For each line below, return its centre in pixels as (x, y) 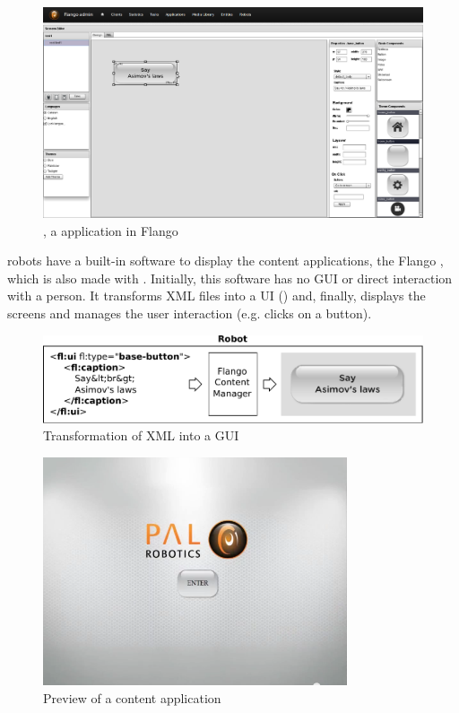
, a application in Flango (111, 230)
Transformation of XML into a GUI (141, 435)
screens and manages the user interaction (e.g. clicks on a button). (190, 313)
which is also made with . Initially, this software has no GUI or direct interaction (230, 278)
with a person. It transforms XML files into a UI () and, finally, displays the (217, 296)
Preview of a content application (132, 698)
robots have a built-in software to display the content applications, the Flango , (225, 261)
